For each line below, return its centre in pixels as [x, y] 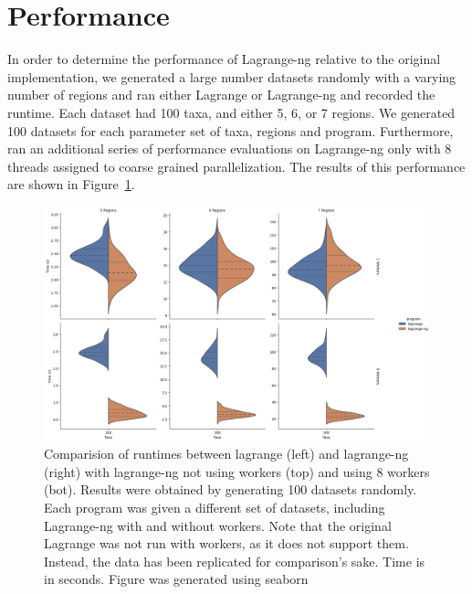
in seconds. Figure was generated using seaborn [176, 579]
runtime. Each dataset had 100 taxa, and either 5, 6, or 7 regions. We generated [231, 112]
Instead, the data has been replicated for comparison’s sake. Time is [235, 561]
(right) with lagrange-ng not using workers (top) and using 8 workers [237, 471]
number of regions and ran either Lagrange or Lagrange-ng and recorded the [221, 95]
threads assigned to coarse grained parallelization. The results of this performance [236, 166]
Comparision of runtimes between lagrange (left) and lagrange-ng [226, 454]
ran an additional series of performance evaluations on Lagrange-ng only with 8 [230, 148]
